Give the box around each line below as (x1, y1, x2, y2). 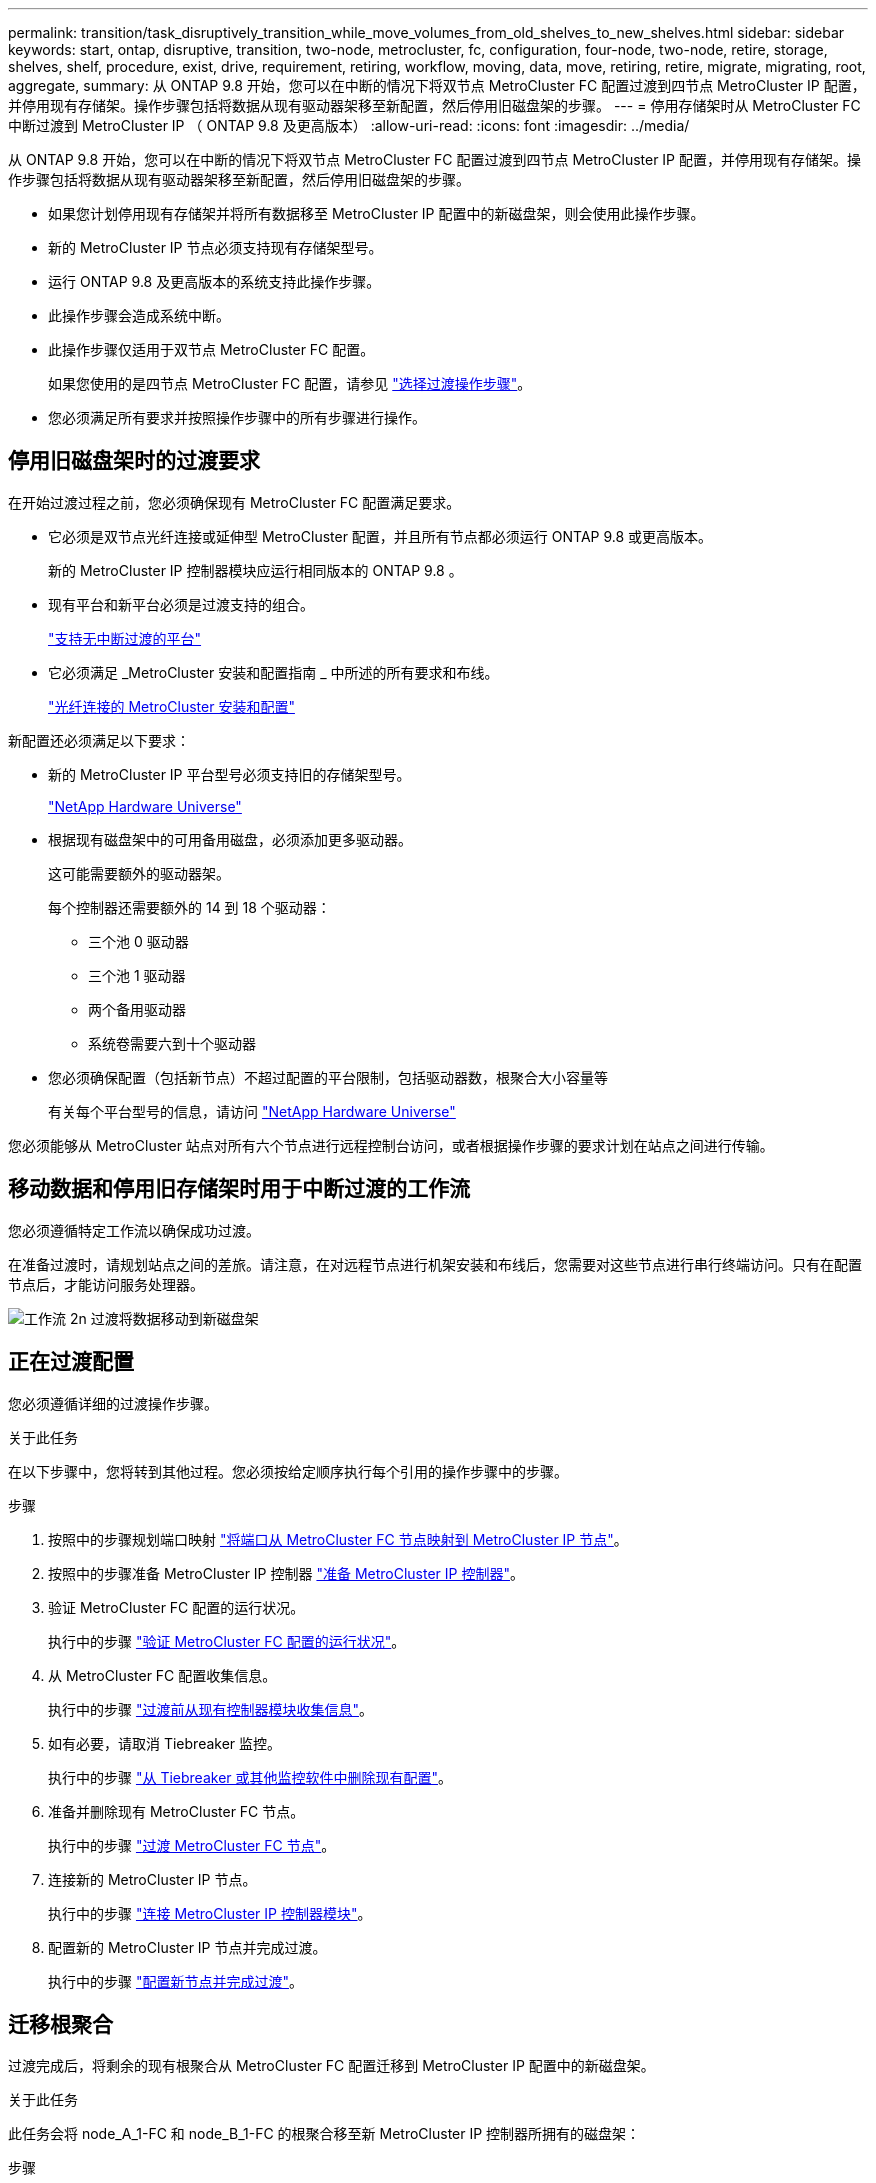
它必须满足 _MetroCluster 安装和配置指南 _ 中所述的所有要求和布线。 (48, 663, 499, 681)
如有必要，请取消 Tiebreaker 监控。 (48, 1734, 282, 1752)
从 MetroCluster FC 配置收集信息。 (48, 1666, 277, 1684)
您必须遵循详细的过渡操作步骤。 (8, 1394, 218, 1412)
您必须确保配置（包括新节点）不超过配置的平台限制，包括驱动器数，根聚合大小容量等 (48, 1068, 608, 1086)
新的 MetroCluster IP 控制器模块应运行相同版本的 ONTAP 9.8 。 (48, 561, 463, 579)
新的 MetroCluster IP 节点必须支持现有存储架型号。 (48, 239, 383, 256)
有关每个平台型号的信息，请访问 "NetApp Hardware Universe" (48, 1102, 456, 1120)
